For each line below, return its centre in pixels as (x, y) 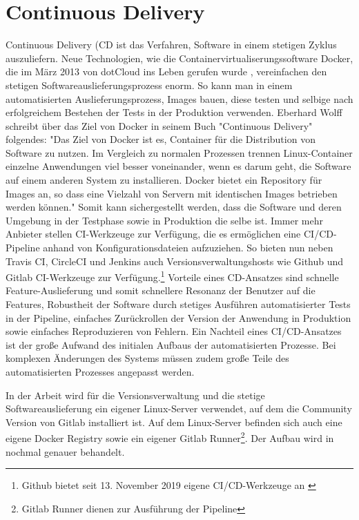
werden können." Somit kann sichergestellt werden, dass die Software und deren (174, 207)
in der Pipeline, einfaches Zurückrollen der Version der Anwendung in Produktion (178, 317)
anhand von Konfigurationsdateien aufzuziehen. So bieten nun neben (188, 248)
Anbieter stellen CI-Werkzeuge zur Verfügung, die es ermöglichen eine (153, 234)
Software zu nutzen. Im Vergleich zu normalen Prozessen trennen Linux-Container (179, 152)
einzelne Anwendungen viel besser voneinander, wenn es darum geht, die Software (178, 166)
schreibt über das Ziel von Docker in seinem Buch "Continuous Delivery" (159, 125)
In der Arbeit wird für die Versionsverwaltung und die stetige (135, 395)
